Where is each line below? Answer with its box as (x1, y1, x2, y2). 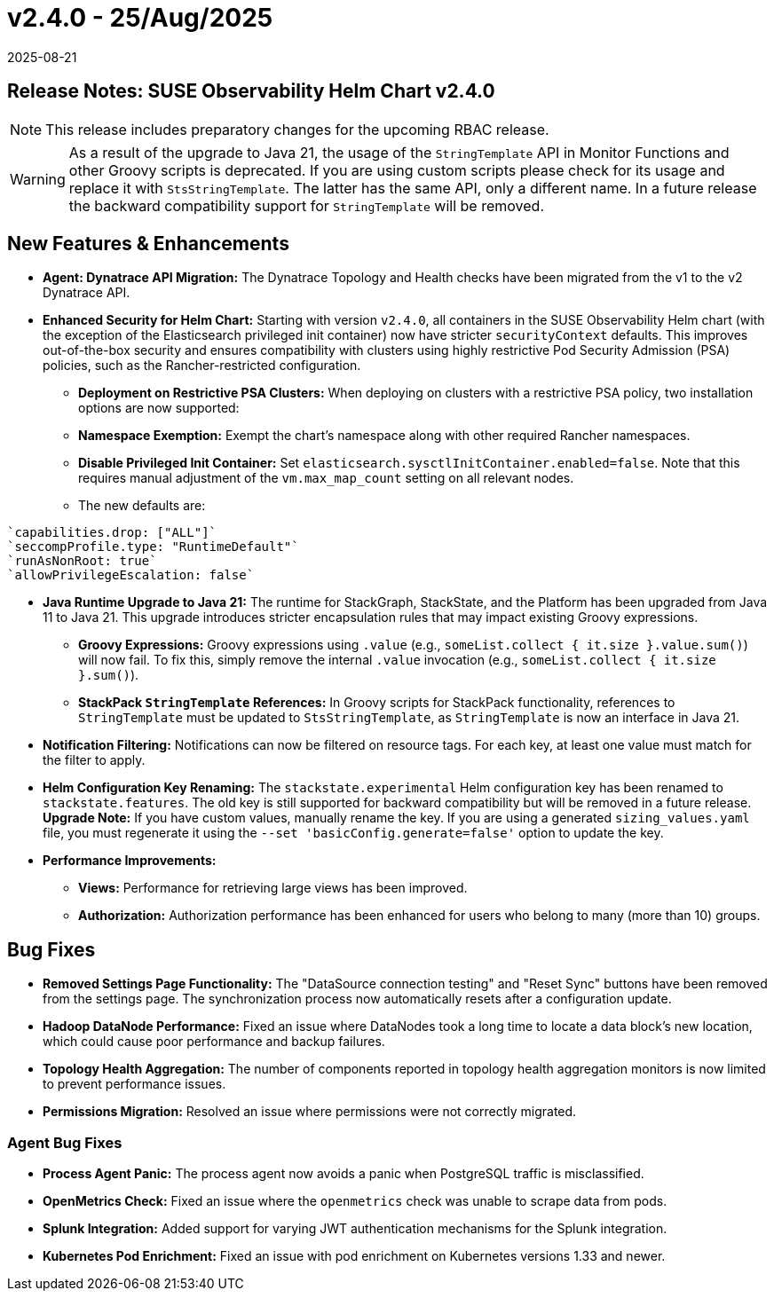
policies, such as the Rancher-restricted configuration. (43, 358, 361, 374)
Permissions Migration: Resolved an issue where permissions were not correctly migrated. (43, 1104, 577, 1120)
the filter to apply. (43, 752, 146, 768)
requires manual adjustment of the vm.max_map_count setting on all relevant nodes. (78, 470, 574, 486)
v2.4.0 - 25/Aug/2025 (7, 3, 273, 33)
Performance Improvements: (43, 853, 217, 869)
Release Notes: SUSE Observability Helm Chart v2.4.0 (7, 80, 495, 103)
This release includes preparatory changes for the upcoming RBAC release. (45, 120, 549, 138)
